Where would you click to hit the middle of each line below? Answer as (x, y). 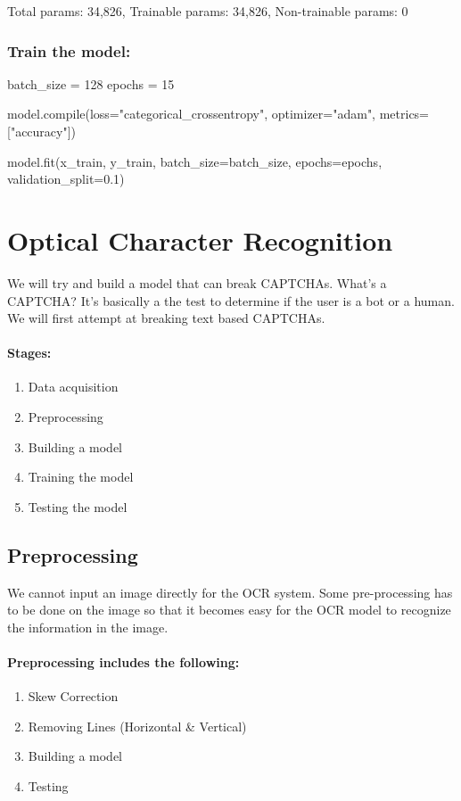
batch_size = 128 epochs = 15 (91, 83)
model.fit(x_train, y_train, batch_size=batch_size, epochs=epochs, (195, 161)
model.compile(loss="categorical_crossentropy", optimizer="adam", (192, 114)
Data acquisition (73, 387)
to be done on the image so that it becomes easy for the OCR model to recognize (229, 610)
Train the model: (69, 50)
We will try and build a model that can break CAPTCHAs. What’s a (197, 282)
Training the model (81, 477)
